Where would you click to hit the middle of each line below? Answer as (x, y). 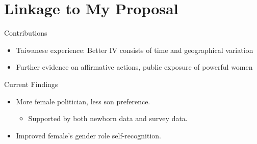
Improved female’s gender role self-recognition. (88, 135)
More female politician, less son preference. (83, 101)
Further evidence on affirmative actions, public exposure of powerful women (134, 67)
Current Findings (31, 84)
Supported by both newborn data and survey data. (108, 118)
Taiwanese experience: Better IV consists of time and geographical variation (135, 50)
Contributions (26, 33)
